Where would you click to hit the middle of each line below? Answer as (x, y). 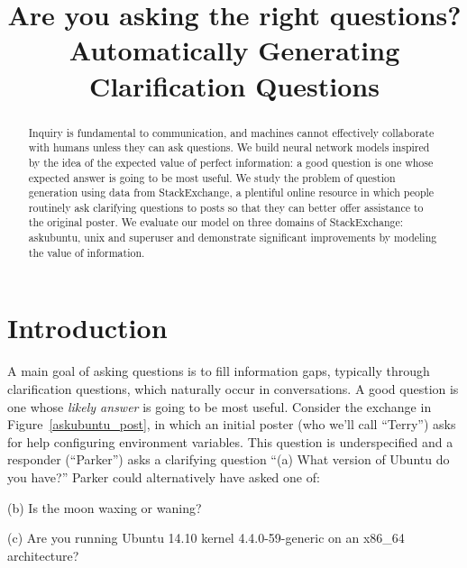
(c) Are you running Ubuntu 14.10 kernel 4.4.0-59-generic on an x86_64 (206, 538)
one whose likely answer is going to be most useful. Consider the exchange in (220, 406)
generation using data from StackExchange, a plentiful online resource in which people (231, 192)
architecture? (43, 555)
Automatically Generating (234, 50)
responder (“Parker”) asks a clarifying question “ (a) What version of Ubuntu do (229, 459)
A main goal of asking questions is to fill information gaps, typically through (219, 371)
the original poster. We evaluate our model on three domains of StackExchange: (216, 222)
